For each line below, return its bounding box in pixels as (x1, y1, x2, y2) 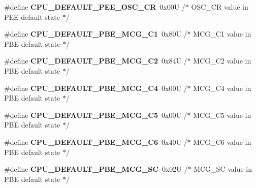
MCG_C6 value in (193, 136, 251, 147)
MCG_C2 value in (193, 55, 251, 66)
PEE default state (4, 11, 60, 22)
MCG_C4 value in (193, 82, 251, 93)
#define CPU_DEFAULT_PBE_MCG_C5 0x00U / (4, 109, 187, 120)
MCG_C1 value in (193, 28, 251, 39)
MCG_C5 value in (193, 109, 251, 120)
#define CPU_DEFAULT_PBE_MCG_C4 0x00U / (4, 82, 187, 93)
